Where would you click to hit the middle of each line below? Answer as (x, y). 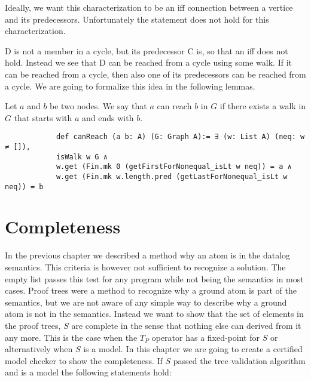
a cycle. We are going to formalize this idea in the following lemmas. (130, 86)
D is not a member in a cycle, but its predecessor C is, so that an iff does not (147, 50)
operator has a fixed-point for (205, 337)
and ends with (108, 117)
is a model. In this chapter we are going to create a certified (193, 349)
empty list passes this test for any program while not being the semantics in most (154, 278)
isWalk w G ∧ (82, 157)
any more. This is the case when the (71, 337)
